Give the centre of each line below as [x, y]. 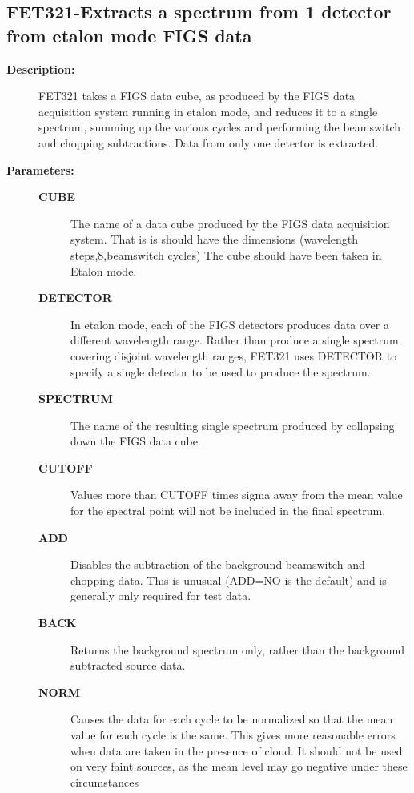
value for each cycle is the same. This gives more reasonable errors [233, 735]
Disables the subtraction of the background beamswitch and [218, 564]
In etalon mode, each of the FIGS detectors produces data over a [230, 324]
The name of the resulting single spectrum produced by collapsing [233, 425]
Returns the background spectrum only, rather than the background [238, 649]
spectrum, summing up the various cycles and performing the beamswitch [220, 127]
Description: [41, 68]
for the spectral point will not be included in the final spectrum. [228, 511]
